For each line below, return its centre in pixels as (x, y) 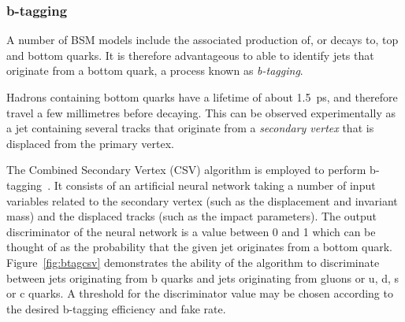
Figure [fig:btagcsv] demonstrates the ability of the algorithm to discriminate (193, 262)
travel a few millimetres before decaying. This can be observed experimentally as (201, 112)
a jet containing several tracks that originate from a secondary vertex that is (190, 128)
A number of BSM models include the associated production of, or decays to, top (202, 40)
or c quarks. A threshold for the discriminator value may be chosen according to (200, 293)
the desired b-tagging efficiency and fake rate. (116, 308)
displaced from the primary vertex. (90, 143)
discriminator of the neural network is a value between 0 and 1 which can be (191, 231)
